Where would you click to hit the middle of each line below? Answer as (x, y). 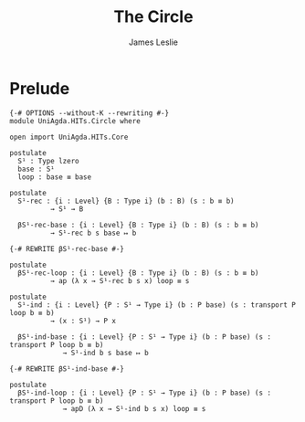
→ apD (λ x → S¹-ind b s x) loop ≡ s (134, 408)
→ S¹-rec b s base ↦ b (93, 233)
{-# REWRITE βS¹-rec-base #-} (67, 248)
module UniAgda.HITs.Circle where (75, 121)
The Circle (153, 17)
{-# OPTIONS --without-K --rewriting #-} (89, 113)
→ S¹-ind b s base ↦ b (105, 353)
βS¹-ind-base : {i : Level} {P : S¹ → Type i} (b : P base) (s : (145, 337)
